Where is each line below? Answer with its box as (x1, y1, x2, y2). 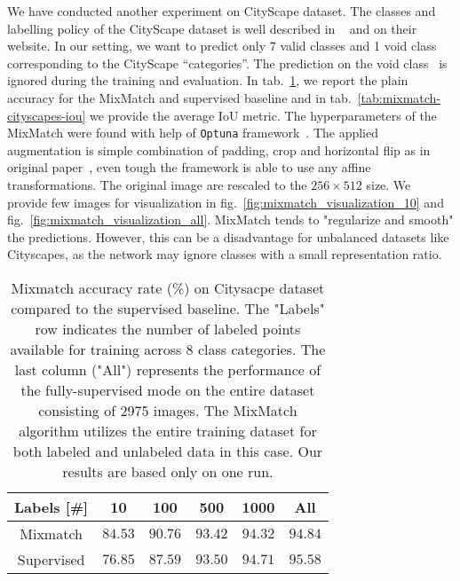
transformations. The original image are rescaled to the (7, 176, 307, 193)
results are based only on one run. (62, 460, 274, 482)
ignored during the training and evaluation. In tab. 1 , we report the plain (7, 71, 408, 90)
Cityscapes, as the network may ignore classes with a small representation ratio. (7, 245, 442, 263)
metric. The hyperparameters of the (242, 106, 437, 124)
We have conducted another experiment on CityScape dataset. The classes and (7, 2, 436, 20)
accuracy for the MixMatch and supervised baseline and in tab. (7, 88, 352, 106)
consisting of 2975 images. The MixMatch (38, 399, 297, 420)
